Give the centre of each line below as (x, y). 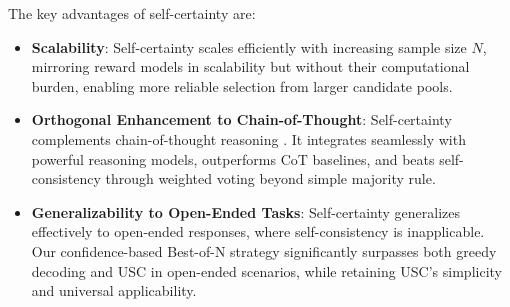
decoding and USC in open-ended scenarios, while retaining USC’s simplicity (266, 270)
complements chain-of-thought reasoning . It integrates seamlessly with (248, 138)
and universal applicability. (114, 290)
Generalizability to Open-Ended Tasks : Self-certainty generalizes (246, 211)
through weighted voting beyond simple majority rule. (270, 178)
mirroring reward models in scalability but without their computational (250, 66)
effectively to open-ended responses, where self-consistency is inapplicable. (258, 231)
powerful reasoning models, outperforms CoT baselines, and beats (233, 158)
